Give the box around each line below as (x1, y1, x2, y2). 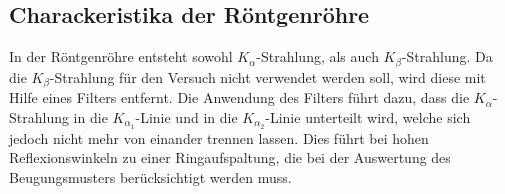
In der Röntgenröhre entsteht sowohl (9, 46, 233, 67)
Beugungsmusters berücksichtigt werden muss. (9, 166, 292, 187)
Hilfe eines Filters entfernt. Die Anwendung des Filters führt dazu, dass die (9, 87, 470, 108)
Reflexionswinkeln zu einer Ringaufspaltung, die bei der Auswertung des (9, 147, 451, 168)
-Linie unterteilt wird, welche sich (265, 106, 471, 127)
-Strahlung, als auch (256, 46, 379, 67)
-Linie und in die (135, 106, 238, 127)
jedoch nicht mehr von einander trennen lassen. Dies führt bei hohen (9, 127, 429, 148)
